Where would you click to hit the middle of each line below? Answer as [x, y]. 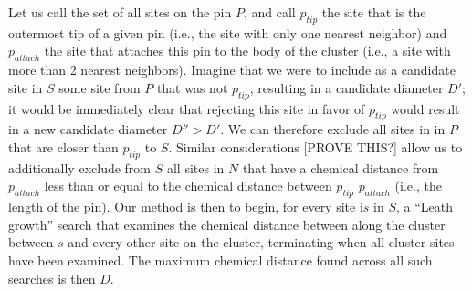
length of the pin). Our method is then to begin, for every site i [186, 207]
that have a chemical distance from [341, 167]
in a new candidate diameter [88, 129]
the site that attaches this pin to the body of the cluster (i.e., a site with [247, 51]
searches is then [52, 278]
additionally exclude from [80, 167]
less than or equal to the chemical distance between [188, 186]
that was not [192, 87]
